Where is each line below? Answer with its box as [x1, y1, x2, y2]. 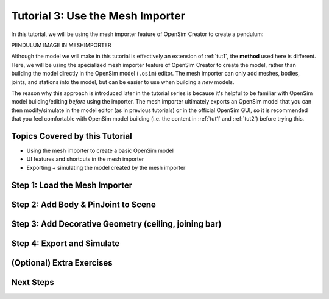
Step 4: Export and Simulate [11, 238, 120, 248]
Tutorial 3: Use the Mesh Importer [11, 9, 186, 23]
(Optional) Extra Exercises [11, 258, 113, 268]
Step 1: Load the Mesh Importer [11, 180, 133, 190]
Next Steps [11, 277, 54, 287]
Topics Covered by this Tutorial [11, 131, 132, 141]
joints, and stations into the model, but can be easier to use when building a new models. [11, 78, 235, 85]
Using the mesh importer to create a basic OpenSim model [26, 147, 174, 154]
